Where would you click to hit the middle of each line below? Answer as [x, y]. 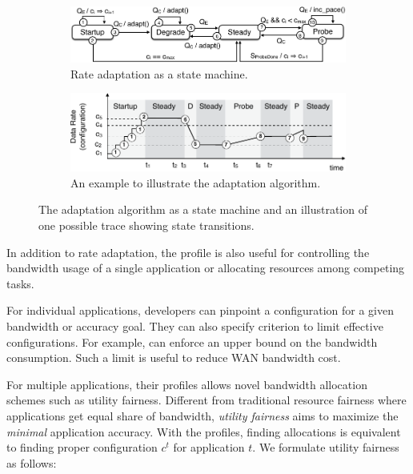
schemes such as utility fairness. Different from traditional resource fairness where [206, 400]
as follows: [32, 462]
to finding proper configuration [82, 447]
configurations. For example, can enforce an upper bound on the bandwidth [192, 341]
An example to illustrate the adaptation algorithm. [196, 182]
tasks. [20, 283]
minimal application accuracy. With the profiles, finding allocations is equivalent [204, 431]
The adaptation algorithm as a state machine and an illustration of [203, 209]
